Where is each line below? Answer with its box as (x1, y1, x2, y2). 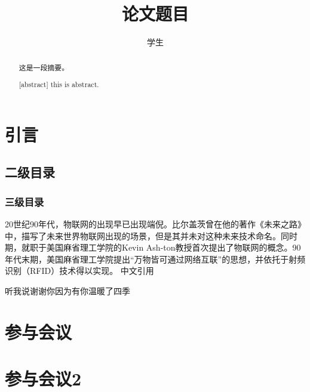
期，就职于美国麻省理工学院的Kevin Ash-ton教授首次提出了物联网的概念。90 (5, 241, 301, 254)
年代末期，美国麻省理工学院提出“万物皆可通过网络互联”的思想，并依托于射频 (5, 252, 306, 265)
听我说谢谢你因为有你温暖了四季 (5, 284, 130, 297)
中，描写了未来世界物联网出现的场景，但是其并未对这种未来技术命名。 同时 (5, 229, 297, 242)
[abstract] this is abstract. (19, 79, 99, 89)
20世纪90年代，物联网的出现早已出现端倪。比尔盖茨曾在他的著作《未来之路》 (5, 217, 306, 230)
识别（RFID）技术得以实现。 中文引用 (5, 264, 154, 277)
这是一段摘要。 (19, 62, 69, 72)
